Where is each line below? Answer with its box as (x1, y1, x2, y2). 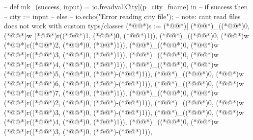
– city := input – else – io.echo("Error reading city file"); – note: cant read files (4, 11, 241, 21)
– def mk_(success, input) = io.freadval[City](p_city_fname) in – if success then (4, 1, 248, 11)
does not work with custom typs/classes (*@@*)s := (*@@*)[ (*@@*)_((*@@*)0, (4, 21, 250, 31)
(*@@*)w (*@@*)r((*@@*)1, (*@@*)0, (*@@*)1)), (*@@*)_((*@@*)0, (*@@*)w (4, 30, 249, 40)
